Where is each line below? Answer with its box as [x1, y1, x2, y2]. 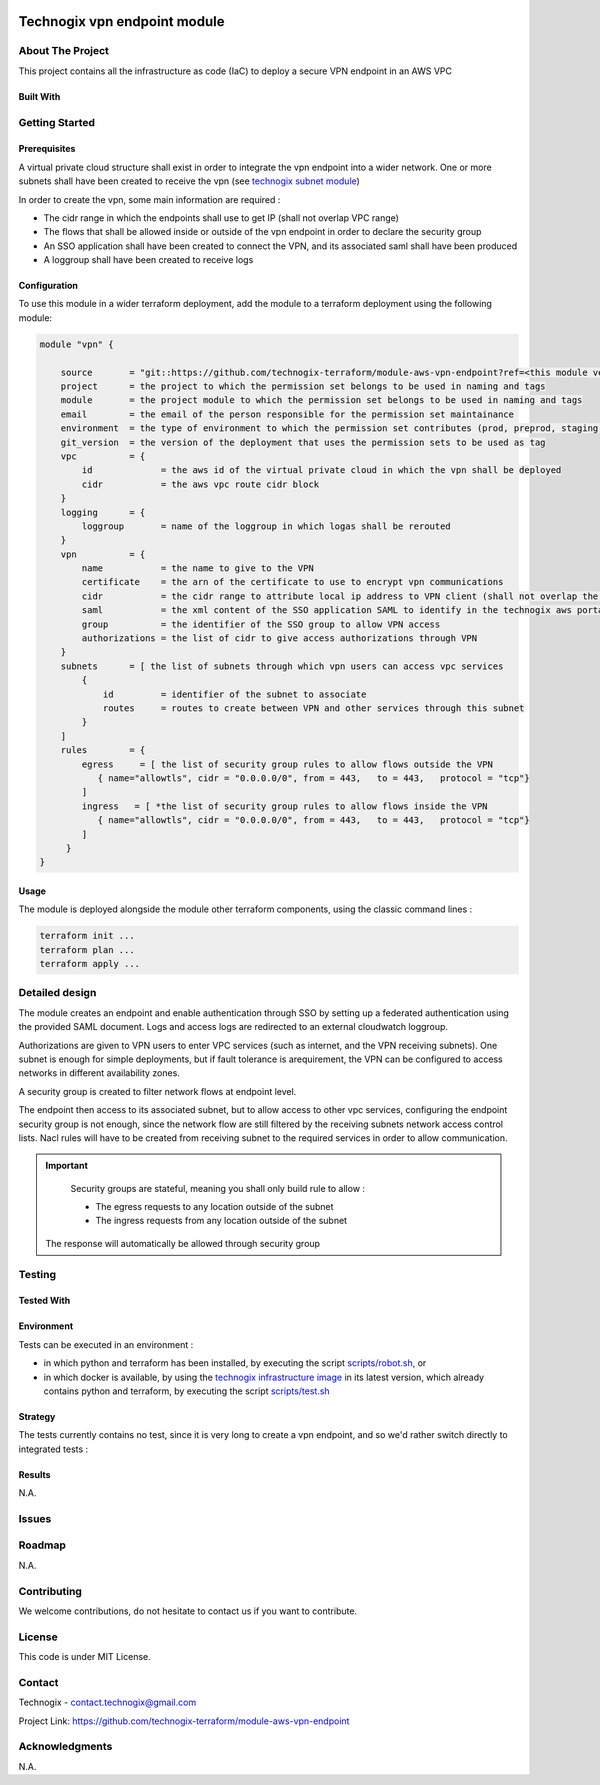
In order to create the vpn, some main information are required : [18, 193, 281, 205]
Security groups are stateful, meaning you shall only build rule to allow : [70, 1182, 365, 1194]
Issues [18, 1511, 52, 1525]
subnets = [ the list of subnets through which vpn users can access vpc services [60, 660, 504, 672]
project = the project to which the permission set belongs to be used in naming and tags [60, 381, 546, 392]
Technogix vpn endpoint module [18, 13, 225, 30]
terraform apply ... [39, 958, 140, 970]
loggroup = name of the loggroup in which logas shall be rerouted [81, 520, 452, 532]
